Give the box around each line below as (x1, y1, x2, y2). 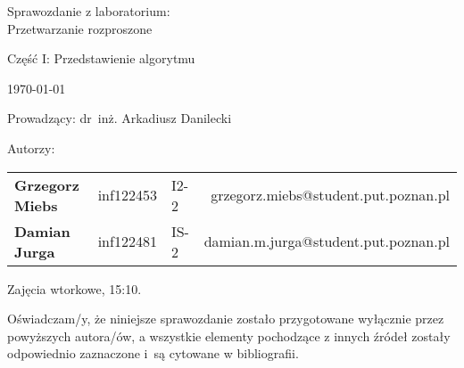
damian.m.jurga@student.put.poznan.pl (203, 231, 450, 252)
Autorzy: (7, 138, 55, 157)
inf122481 (97, 231, 157, 252)
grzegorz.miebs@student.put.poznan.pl (211, 184, 450, 206)
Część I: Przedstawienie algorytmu (7, 49, 195, 68)
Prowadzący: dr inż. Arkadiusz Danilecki (7, 109, 232, 127)
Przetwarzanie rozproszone (7, 19, 153, 37)
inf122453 (97, 184, 157, 206)
